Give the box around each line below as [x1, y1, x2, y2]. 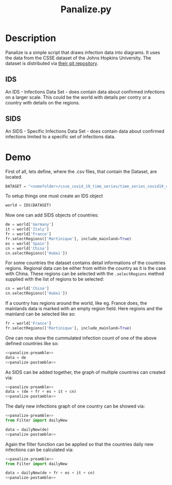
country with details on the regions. [5, 99, 80, 106]
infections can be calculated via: [5, 447, 74, 453]
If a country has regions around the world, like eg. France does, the [5, 300, 147, 306]
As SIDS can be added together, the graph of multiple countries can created [5, 369, 165, 375]
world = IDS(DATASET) [5, 203, 52, 208]
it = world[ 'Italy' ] [5, 227, 50, 232]
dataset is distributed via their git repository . [5, 60, 99, 66]
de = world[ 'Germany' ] [5, 222, 54, 227]
